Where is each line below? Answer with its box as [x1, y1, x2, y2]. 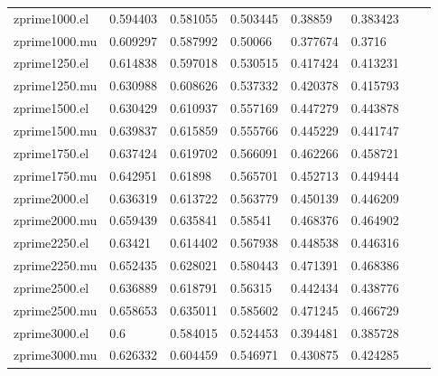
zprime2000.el [14, 188, 89, 207]
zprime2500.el [14, 277, 89, 296]
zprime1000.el [14, 8, 89, 27]
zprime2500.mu [14, 300, 98, 319]
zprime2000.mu [14, 211, 98, 230]
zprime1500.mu [14, 120, 98, 139]
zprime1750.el [14, 143, 89, 162]
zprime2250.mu [14, 256, 98, 275]
